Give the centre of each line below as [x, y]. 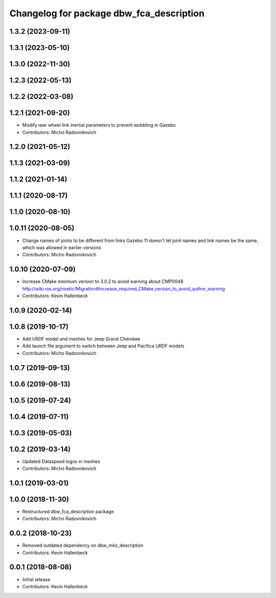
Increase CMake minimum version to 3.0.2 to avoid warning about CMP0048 [103, 281]
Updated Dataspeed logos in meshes [61, 461]
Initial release [36, 579]
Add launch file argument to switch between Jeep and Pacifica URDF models [103, 346]
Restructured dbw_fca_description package [68, 511]
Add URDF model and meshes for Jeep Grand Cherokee [81, 339]
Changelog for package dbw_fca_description [107, 13]
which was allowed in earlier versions [62, 247]
